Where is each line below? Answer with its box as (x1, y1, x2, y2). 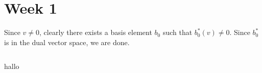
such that (162, 27, 193, 38)
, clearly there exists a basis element (39, 27, 152, 38)
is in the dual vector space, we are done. (4, 36, 130, 47)
